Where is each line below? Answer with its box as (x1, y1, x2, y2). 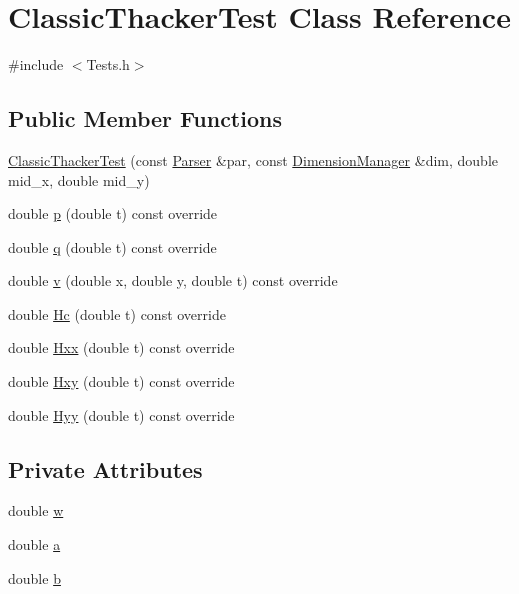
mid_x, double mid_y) (8, 169, 150, 190)
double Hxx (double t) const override (8, 337, 235, 358)
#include (8, 54, 64, 75)
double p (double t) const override (8, 203, 218, 224)
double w (8, 500, 64, 521)
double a (8, 534, 61, 555)
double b (8, 567, 61, 588)
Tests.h (86, 54, 130, 75)
